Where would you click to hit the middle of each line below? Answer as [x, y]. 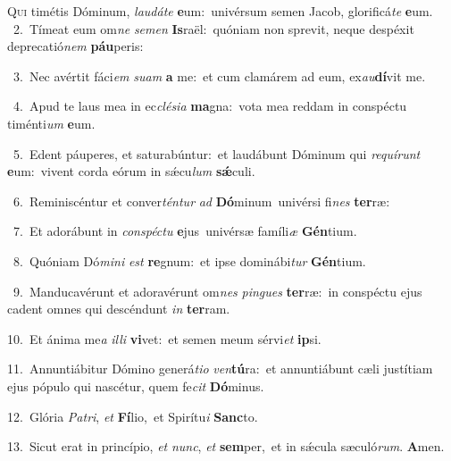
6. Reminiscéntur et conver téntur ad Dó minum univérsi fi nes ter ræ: [201, 201]
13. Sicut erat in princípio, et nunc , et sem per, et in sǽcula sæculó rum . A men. [226, 446]
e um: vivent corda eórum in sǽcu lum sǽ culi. [131, 171]
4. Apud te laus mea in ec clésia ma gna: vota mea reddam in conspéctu [210, 106]
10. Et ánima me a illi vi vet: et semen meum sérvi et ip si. [164, 338]
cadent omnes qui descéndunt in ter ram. [119, 309]
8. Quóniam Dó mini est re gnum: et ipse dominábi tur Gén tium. [189, 260]
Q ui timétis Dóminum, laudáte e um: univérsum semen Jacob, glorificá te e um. [220, 11]
